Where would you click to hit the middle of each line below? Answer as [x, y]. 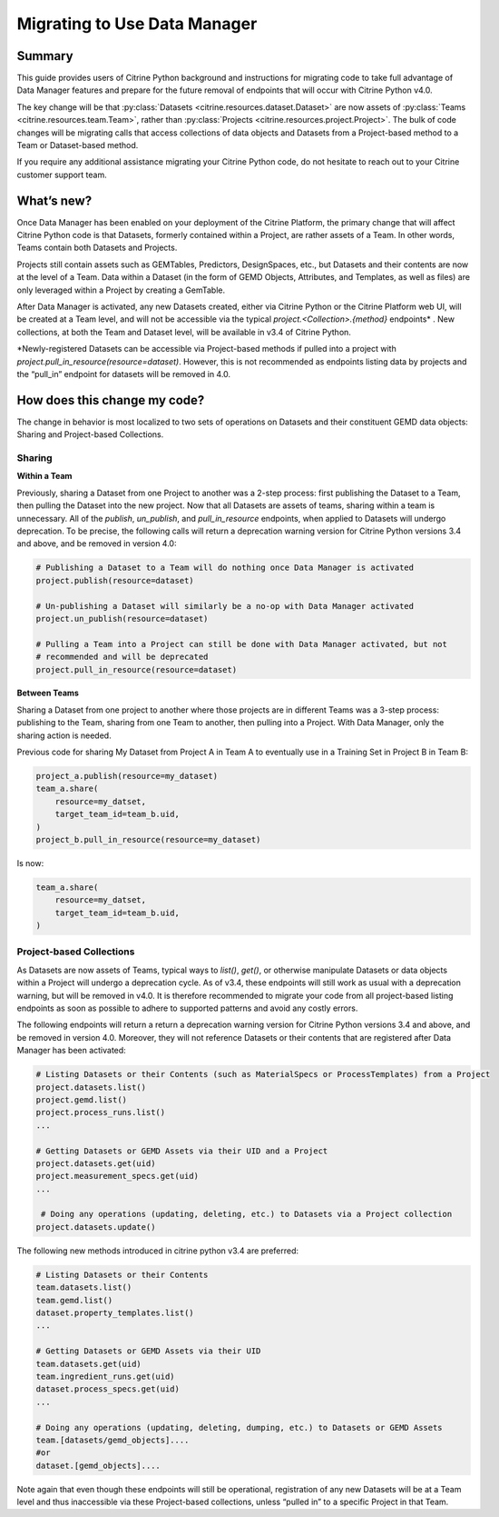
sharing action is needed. [64, 735]
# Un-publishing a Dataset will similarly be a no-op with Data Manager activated [225, 606]
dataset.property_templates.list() [115, 1313]
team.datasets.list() [84, 1287]
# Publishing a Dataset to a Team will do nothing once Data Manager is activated [225, 568]
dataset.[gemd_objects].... [98, 1465]
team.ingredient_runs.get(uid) [106, 1376]
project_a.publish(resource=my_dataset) [127, 776]
